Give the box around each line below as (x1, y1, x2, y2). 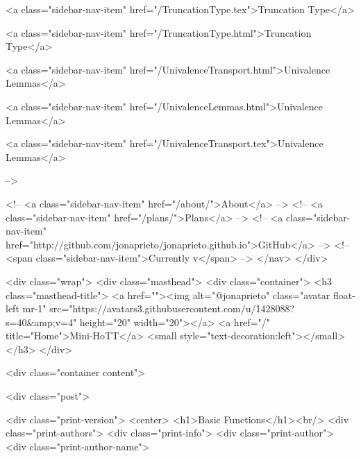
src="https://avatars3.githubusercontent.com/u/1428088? (49, 301, 295, 316)
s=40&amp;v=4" (6, 314, 77, 329)
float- (333, 287, 355, 302)
